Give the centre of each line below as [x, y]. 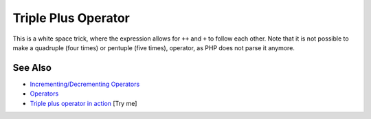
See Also [32, 68]
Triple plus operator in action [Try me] [83, 103]
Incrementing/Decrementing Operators [85, 84]
